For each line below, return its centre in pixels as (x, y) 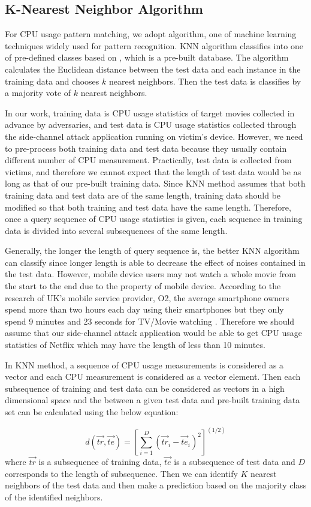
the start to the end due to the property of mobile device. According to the (143, 286)
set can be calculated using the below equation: (92, 412)
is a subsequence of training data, (100, 462)
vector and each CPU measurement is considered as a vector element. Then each (153, 376)
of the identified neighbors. (54, 497)
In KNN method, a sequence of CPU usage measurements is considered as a (144, 364)
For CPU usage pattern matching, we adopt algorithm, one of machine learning (151, 34)
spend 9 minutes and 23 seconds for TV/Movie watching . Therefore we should (150, 321)
